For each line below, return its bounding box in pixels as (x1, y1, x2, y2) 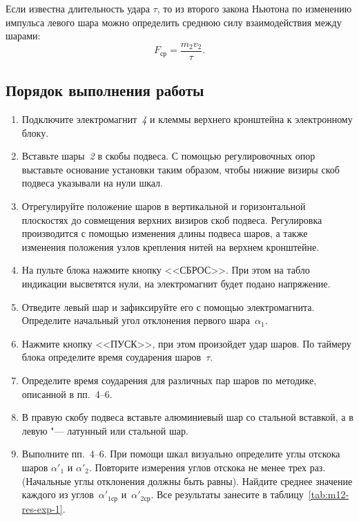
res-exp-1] (21, 501, 63, 515)
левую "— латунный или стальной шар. (21, 423, 188, 437)
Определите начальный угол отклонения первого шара (21, 313, 251, 328)
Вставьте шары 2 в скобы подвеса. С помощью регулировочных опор (21, 149, 316, 163)
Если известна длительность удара (6, 1, 150, 15)
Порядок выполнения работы (6, 79, 204, 101)
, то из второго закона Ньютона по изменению (157, 1, 352, 15)
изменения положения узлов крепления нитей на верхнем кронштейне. (21, 239, 320, 254)
